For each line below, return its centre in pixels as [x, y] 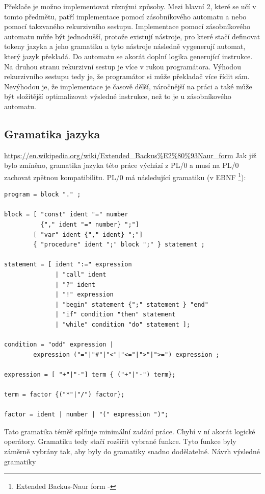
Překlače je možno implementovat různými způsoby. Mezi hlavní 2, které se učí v [130, 6]
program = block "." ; [43, 195]
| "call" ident [81, 274]
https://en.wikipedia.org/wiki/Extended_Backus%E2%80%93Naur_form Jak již [130, 155]
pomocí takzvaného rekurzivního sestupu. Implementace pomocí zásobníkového [127, 26]
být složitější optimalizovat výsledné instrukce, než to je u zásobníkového [118, 96]
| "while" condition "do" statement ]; [123, 324]
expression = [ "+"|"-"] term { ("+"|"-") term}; [90, 374]
